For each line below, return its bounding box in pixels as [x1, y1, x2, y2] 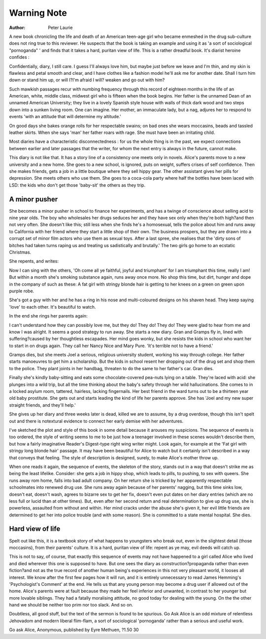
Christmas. [9, 249, 32, 255]
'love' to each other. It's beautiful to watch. [9, 304, 96, 310]
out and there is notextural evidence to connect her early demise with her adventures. [9, 418, 184, 424]
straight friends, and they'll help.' [9, 402, 76, 408]
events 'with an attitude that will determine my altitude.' [9, 114, 122, 120]
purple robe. [9, 288, 34, 294]
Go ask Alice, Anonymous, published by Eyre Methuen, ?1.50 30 [9, 627, 139, 633]
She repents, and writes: [9, 258, 59, 264]
